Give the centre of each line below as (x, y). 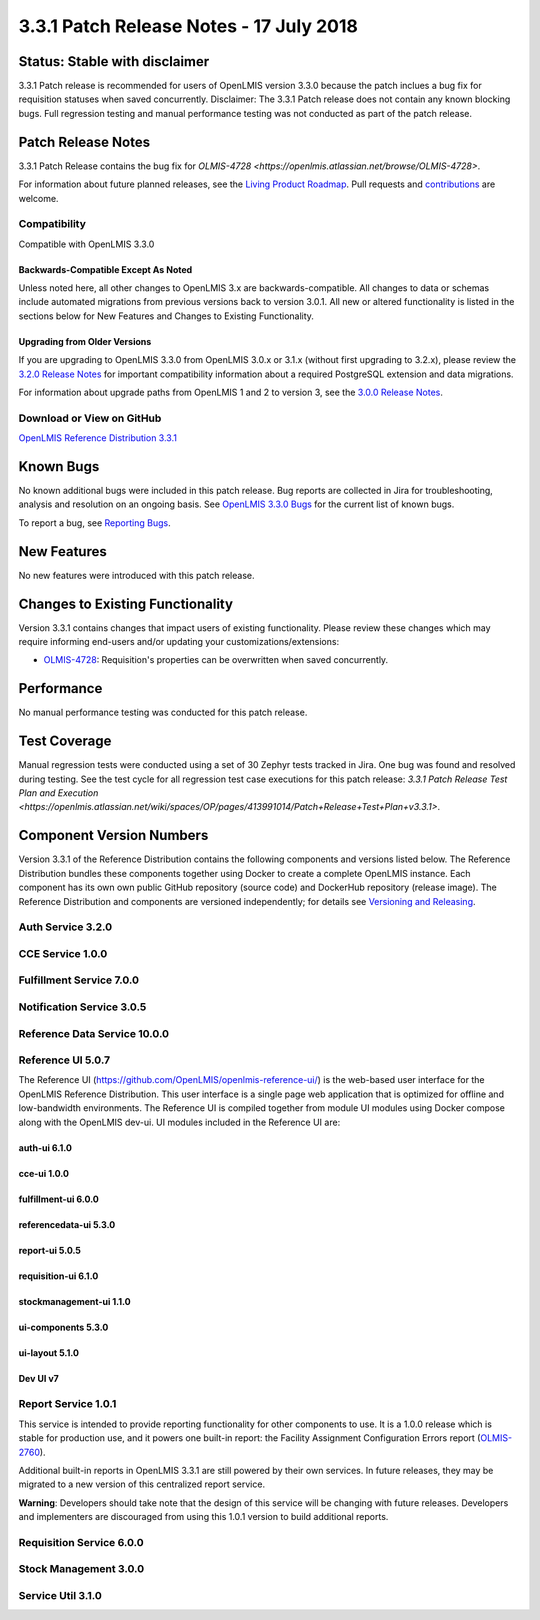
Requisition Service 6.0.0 (81, 1542)
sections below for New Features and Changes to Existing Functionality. (166, 316)
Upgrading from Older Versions (85, 341)
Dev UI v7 (38, 1378)
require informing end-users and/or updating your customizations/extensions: (179, 642)
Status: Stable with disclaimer (114, 61)
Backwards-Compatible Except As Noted (105, 269)
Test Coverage (65, 741)
